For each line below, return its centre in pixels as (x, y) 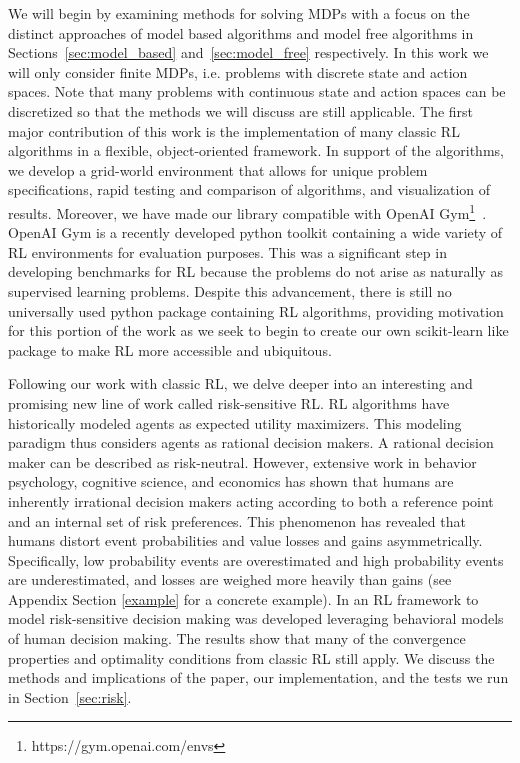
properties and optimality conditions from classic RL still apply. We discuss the (251, 657)
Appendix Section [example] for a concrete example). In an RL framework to (243, 598)
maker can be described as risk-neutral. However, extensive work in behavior (242, 461)
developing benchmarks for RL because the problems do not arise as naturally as (255, 271)
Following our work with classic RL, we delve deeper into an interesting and (240, 383)
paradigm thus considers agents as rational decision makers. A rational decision (251, 442)
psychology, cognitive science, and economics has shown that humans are (231, 481)
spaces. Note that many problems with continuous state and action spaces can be (257, 91)
